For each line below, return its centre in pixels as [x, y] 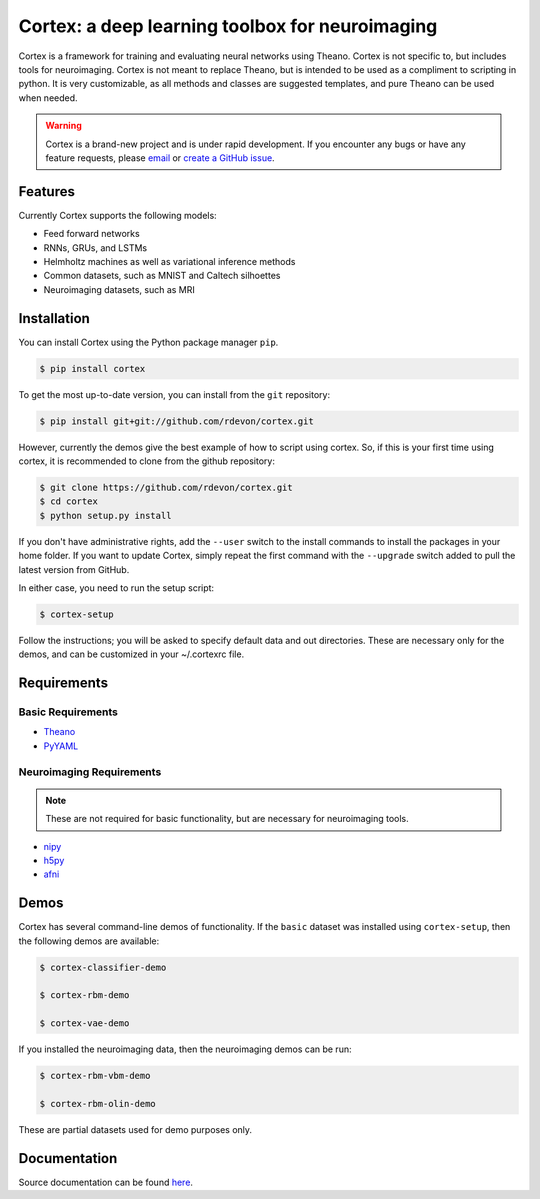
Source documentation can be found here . [106, 1182]
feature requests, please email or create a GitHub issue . [160, 157]
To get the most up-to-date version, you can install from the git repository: [174, 394]
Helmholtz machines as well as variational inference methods [169, 261]
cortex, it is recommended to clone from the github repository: [146, 461]
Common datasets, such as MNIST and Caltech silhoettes [162, 276]
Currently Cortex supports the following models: [117, 215]
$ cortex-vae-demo [84, 1023]
